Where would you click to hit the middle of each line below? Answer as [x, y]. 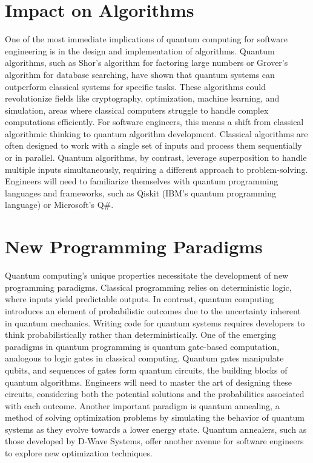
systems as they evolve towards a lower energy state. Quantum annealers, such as [156, 429]
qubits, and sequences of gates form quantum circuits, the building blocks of [146, 370]
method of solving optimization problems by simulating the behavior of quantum [155, 417]
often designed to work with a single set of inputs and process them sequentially [153, 145]
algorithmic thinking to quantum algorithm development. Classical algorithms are [156, 133]
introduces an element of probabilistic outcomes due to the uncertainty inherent [153, 310]
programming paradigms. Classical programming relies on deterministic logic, [148, 287]
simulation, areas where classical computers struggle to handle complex [137, 110]
